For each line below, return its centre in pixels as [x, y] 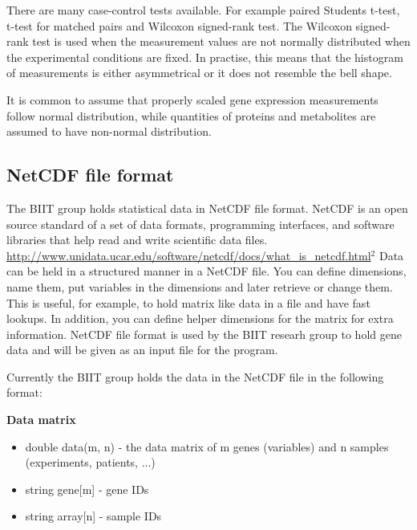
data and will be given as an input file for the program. [142, 350]
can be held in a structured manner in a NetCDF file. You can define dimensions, [206, 271]
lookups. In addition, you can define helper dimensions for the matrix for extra [200, 318]
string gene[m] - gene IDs [87, 489]
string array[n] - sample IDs [93, 516]
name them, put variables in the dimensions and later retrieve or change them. [200, 286]
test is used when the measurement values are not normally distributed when [221, 41]
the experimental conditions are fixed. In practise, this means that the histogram [205, 57]
